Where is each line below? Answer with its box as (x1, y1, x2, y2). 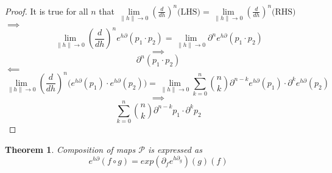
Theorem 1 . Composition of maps (5, 143, 136, 155)
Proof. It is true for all (5, 4, 88, 17)
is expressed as (147, 143, 202, 155)
